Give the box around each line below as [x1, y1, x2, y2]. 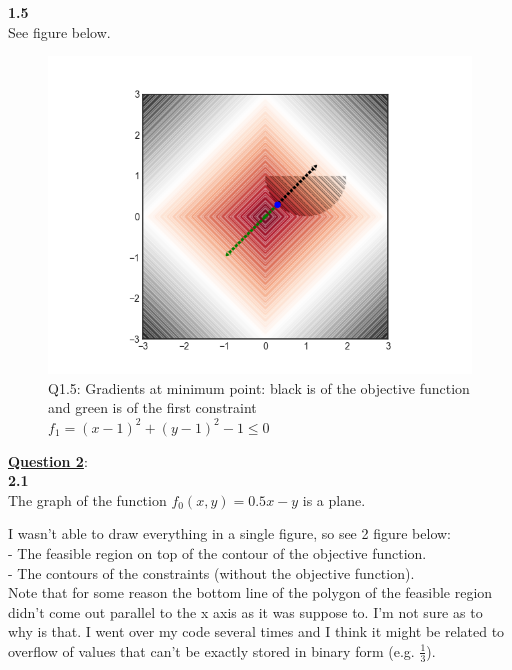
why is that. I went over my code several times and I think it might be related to [8, 621, 505, 642]
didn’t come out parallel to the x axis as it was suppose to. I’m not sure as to [8, 601, 483, 622]
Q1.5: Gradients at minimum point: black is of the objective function [48, 377, 470, 398]
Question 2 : [8, 450, 88, 471]
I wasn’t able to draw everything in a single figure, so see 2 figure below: [8, 523, 451, 544]
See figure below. [8, 21, 111, 42]
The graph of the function [8, 489, 167, 510]
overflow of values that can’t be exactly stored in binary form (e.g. [8, 640, 415, 661]
